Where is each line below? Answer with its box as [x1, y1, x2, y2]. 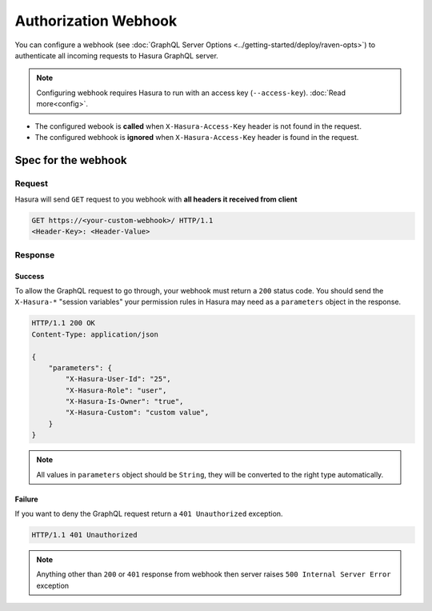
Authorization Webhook [14, 12, 178, 30]
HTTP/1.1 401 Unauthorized [31, 530, 138, 539]
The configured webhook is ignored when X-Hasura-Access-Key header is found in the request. [34, 132, 359, 142]
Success [14, 271, 45, 281]
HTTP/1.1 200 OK [31, 318, 96, 328]
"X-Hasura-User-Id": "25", [65, 374, 171, 384]
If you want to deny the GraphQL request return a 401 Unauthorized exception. [14, 509, 283, 519]
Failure [14, 494, 39, 504]
